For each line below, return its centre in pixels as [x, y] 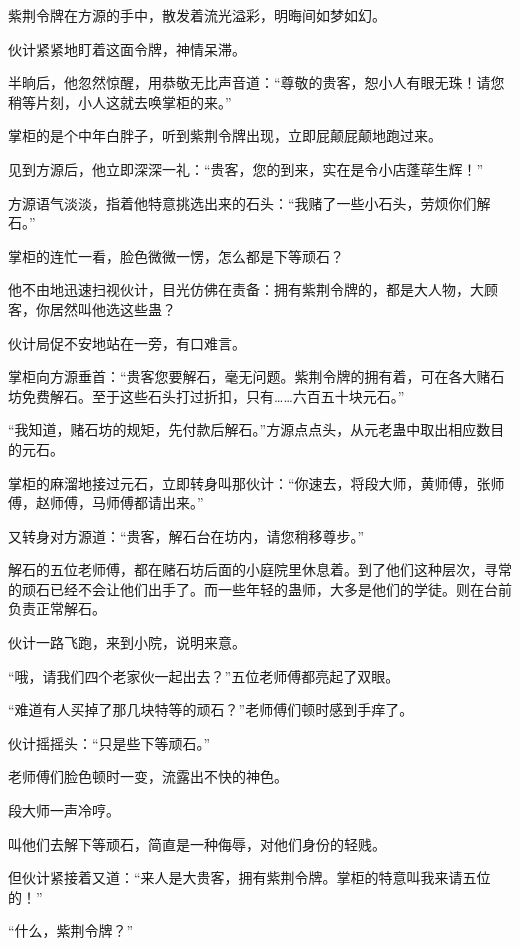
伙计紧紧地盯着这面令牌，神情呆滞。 [127, 48]
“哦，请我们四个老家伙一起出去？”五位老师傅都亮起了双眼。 [204, 675]
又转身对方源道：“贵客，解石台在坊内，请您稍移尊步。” [186, 535]
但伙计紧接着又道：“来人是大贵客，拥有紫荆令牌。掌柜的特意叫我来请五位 [249, 877]
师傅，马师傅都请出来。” [126, 502]
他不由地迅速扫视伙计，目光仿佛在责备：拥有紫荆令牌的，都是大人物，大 [246, 289]
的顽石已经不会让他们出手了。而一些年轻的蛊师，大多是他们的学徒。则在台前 [260, 588]
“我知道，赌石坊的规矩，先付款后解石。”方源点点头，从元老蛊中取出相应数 [249, 429]
